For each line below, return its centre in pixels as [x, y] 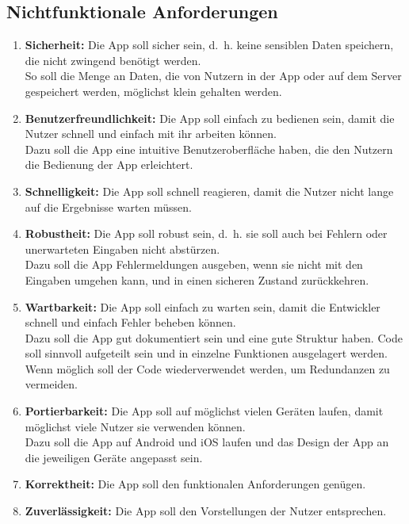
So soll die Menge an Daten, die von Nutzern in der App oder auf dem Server [213, 76]
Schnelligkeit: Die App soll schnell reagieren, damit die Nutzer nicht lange [209, 191]
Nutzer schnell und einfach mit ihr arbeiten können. [151, 134]
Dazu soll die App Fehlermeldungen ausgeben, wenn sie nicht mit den [194, 264]
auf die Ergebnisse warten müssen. [108, 207]
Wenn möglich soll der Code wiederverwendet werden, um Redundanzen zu [207, 368]
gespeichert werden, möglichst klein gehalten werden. [153, 91]
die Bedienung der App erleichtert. [109, 164]
